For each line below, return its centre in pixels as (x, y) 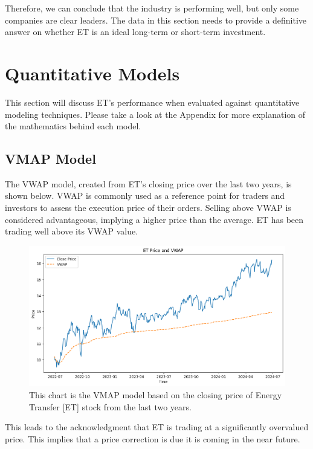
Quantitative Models (92, 73)
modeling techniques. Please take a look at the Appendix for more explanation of (155, 114)
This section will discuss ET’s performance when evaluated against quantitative (152, 102)
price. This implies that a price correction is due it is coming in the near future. (153, 438)
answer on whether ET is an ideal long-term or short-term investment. (135, 32)
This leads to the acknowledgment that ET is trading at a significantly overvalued (157, 427)
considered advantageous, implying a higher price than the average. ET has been (154, 219)
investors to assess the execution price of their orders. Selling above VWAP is (148, 208)
